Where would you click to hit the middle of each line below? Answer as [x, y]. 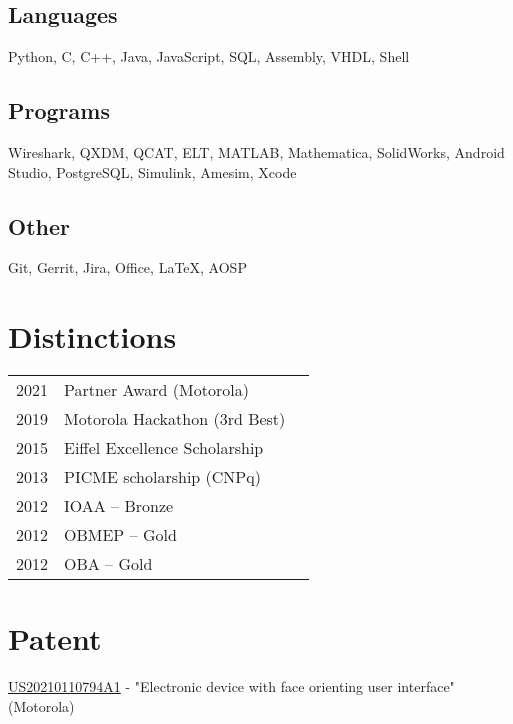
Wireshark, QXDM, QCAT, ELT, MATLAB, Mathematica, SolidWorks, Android [256, 152]
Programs [59, 110]
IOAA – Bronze [119, 506]
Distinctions [92, 336]
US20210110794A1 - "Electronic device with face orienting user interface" [231, 686]
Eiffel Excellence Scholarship [164, 448]
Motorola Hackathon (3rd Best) [175, 419]
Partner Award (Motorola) [156, 390]
